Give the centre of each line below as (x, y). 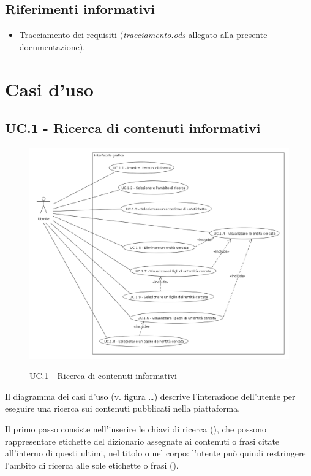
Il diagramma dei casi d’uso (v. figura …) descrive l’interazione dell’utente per (150, 396)
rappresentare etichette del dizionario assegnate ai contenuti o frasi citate (142, 441)
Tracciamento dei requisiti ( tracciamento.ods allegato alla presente (143, 35)
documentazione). (52, 46)
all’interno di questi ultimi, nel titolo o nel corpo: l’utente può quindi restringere (155, 453)
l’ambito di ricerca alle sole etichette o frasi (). (92, 465)
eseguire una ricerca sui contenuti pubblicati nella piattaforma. (123, 408)
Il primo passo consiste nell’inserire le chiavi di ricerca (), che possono (136, 429)
